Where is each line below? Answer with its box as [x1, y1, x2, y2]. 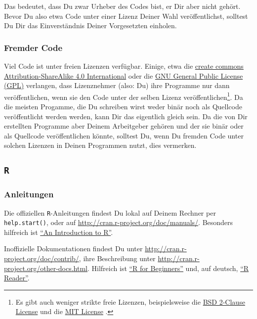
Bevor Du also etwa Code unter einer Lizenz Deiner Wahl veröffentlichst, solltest [4, 10, 248, 21]
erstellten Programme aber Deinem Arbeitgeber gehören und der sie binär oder [4, 121, 244, 131]
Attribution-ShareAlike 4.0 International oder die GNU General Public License [4, 70, 243, 81]
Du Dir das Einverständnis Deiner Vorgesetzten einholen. [4, 20, 177, 31]
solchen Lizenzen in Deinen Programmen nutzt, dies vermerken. [4, 140, 197, 150]
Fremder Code [4, 41, 63, 53]
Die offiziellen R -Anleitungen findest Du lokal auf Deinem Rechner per [4, 207, 216, 218]
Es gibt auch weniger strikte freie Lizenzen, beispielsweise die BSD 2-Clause [15, 296, 245, 307]
